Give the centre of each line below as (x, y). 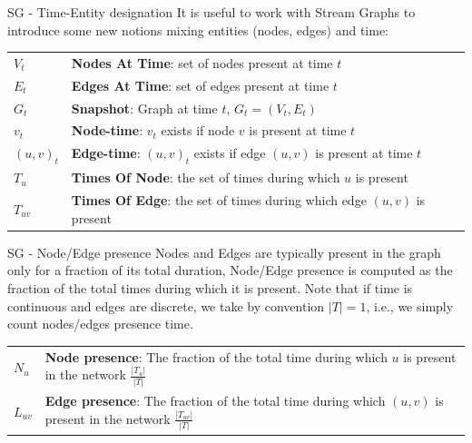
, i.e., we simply (410, 305)
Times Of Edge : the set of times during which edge (219, 200)
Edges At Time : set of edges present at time (200, 85)
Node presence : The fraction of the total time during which (216, 356)
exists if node (198, 130)
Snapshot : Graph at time (144, 108)
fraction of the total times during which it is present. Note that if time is (210, 288)
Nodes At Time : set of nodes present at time (202, 62)
